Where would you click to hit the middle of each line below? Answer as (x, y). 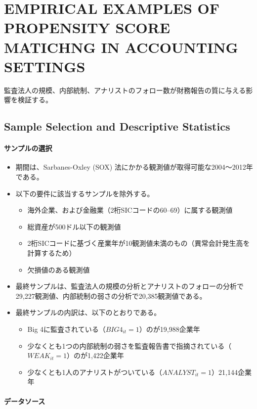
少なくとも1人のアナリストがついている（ (95, 372)
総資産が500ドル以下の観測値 (74, 226)
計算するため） (52, 253)
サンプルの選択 (28, 148)
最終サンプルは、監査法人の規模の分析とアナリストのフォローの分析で (130, 286)
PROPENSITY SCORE (87, 27)
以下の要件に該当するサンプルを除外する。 (85, 193)
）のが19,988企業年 (170, 329)
